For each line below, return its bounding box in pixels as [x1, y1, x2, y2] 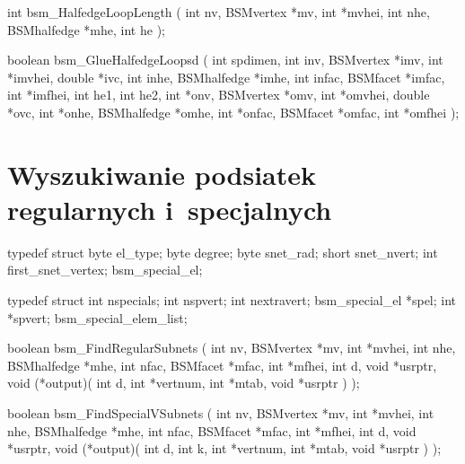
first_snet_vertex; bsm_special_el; [7, 260, 203, 279]
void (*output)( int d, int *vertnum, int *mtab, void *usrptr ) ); [7, 373, 360, 392]
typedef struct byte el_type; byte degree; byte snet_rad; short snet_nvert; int [7, 242, 438, 261]
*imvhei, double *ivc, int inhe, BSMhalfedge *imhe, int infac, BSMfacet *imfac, [7, 67, 445, 86]
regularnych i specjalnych [7, 190, 332, 227]
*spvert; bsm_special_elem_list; [7, 308, 188, 327]
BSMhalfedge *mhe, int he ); [7, 20, 165, 39]
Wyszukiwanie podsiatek [7, 155, 317, 192]
